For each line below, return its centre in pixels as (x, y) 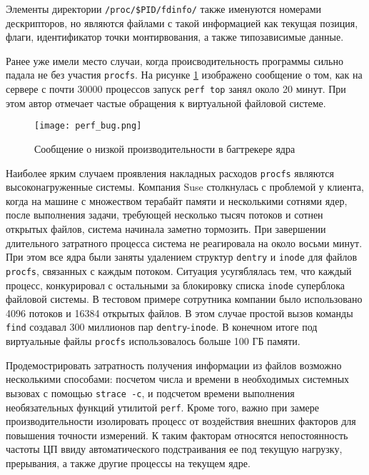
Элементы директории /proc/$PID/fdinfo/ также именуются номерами (164, 9)
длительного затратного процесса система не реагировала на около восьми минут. (184, 242)
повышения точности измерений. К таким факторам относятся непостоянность (177, 435)
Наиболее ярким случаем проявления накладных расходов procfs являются (170, 172)
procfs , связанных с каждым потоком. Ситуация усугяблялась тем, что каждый (179, 270)
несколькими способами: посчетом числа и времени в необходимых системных (178, 379)
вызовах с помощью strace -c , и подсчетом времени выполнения (150, 392)
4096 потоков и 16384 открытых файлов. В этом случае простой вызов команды (180, 312)
